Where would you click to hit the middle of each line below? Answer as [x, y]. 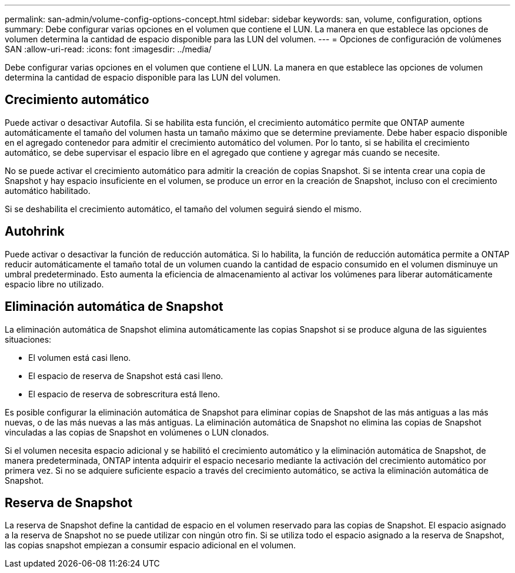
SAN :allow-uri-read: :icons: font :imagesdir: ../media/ [108, 49]
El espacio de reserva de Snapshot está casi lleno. [126, 376]
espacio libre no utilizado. [54, 284]
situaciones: [28, 339]
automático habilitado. [48, 190]
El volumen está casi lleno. [80, 357]
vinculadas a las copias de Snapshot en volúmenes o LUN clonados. [137, 432]
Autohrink [35, 232]
